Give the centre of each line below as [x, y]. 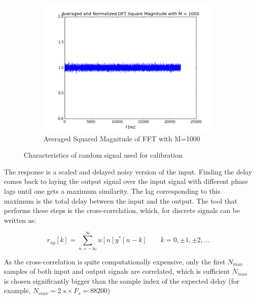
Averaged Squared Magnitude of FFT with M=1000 [122, 138]
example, [18, 290]
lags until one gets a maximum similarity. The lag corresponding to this [112, 191]
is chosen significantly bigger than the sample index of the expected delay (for [122, 280]
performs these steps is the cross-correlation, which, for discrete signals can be [122, 210]
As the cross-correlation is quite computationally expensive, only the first [115, 261]
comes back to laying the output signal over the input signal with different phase [126, 181]
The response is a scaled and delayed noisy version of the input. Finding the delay [128, 171]
